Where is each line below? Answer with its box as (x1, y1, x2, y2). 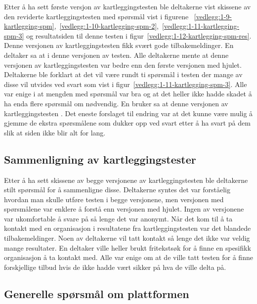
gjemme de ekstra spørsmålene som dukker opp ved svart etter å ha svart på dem (4, 118, 251, 128)
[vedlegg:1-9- (194, 11, 232, 21)
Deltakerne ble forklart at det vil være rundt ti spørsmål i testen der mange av (4, 69, 243, 80)
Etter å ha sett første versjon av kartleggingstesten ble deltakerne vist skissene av (4, 1, 251, 11)
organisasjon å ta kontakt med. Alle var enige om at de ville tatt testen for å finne (4, 252, 253, 262)
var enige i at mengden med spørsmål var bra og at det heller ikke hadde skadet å (4, 88, 252, 99)
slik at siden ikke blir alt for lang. (4, 127, 106, 137)
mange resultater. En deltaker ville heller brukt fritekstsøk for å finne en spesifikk (4, 242, 251, 253)
